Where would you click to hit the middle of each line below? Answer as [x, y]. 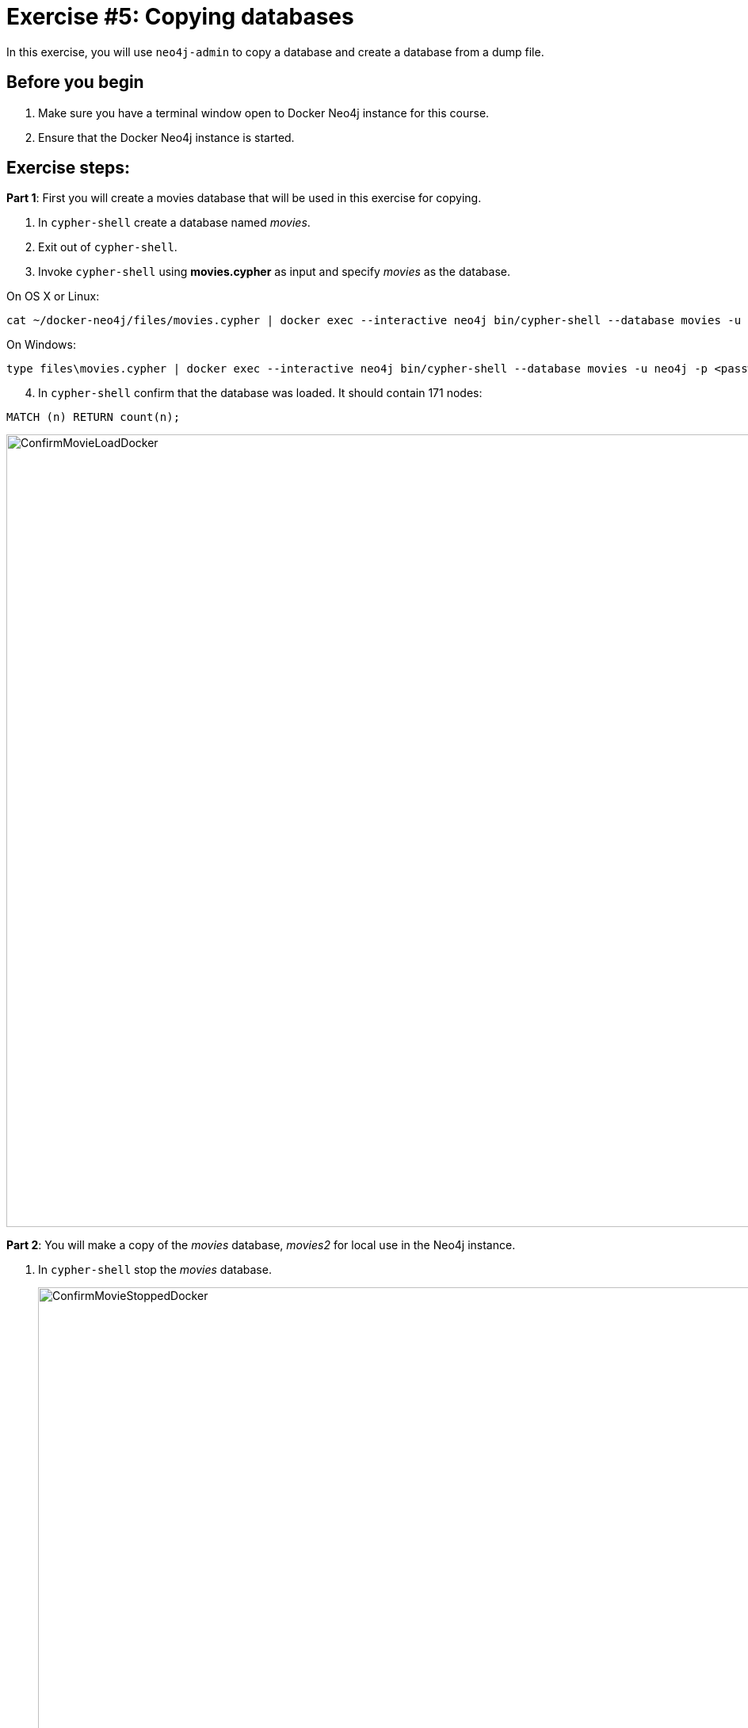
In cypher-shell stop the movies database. [155, 1270]
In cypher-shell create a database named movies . [174, 223]
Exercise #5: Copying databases [180, 17]
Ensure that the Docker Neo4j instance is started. [166, 137]
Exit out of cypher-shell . [108, 247]
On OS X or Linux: [53, 296]
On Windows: [41, 345]
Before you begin [75, 82]
